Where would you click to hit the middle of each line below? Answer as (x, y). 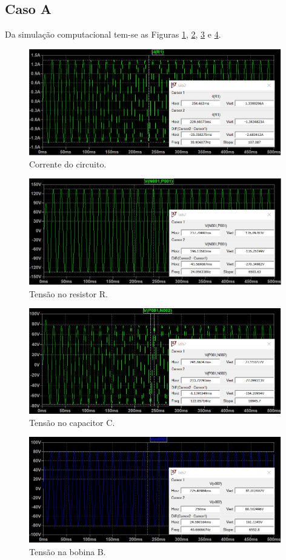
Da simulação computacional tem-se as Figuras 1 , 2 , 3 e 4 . (113, 34)
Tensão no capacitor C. (72, 422)
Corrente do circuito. (68, 164)
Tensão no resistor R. (68, 293)
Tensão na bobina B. (68, 551)
